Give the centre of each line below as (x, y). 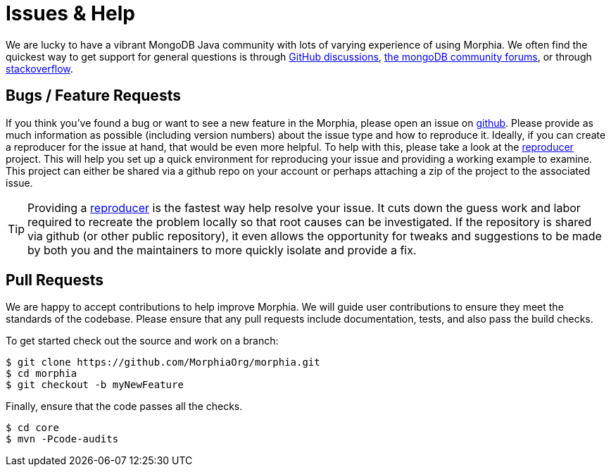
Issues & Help (70, 13)
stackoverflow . (39, 68)
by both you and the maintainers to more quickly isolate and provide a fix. (222, 250)
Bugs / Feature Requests (93, 96)
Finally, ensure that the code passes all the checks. (124, 406)
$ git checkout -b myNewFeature (95, 385)
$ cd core (32, 428)
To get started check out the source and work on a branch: (142, 341)
